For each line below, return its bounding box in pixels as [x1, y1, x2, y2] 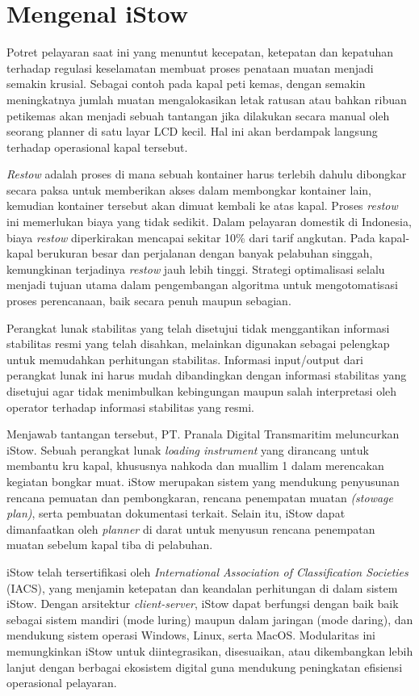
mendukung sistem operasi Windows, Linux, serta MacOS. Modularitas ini [6, 627, 375, 644]
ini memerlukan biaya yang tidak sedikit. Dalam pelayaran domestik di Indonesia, [6, 213, 412, 230]
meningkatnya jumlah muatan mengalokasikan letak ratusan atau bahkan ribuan [6, 90, 407, 107]
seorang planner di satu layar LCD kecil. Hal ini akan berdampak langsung [6, 123, 378, 140]
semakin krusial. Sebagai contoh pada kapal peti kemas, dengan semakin [6, 75, 366, 92]
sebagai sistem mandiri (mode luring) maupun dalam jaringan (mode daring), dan [6, 610, 413, 627]
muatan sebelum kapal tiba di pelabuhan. [6, 536, 213, 553]
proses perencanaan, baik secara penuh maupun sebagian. [6, 292, 291, 309]
